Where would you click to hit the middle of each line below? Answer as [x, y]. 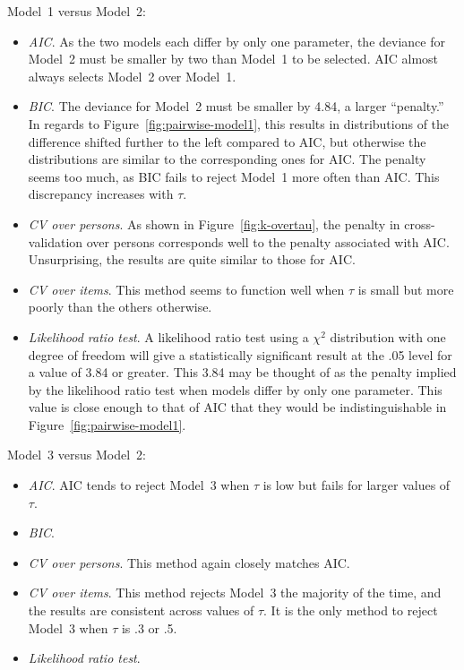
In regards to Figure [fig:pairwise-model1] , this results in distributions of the [239, 123]
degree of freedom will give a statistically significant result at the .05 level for [240, 354]
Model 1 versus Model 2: [77, 11]
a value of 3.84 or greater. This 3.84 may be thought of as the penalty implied [242, 372]
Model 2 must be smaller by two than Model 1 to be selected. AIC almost [233, 59]
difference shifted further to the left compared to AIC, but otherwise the [227, 141]
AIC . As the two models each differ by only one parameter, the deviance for [236, 41]
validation [56, 241]
